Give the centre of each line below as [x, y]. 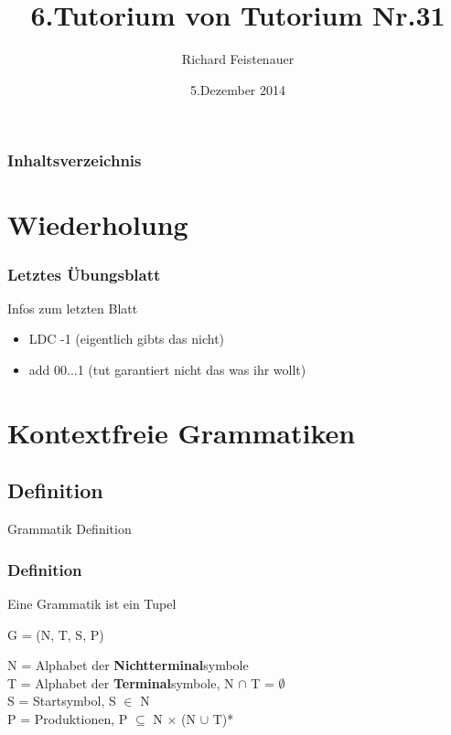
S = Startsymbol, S [62, 701]
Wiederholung [98, 224]
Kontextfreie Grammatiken [182, 432]
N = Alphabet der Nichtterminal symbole [128, 665]
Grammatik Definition [70, 529]
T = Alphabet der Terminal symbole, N [121, 682]
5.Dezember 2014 [238, 89]
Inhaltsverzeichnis [75, 160]
